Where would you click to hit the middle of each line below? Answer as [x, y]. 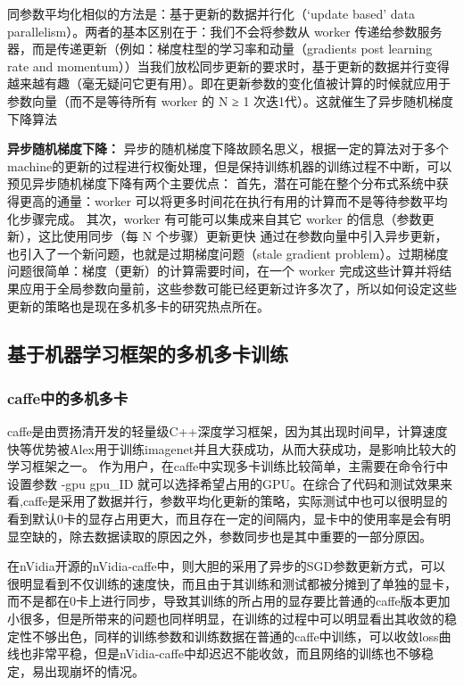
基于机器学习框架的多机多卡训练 [148, 354]
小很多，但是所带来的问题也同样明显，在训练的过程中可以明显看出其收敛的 [226, 619]
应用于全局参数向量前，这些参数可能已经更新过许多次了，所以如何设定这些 [238, 288]
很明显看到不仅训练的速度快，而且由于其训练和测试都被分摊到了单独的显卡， [232, 583]
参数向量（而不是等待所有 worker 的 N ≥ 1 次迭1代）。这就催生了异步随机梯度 [231, 100]
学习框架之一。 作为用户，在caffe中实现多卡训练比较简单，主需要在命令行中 [228, 466]
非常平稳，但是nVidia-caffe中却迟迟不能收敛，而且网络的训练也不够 [226, 653]
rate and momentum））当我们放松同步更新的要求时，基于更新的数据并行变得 [228, 66]
